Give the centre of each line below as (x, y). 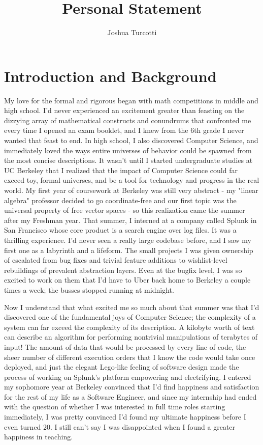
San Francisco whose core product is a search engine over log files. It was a (120, 230)
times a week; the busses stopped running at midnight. (89, 289)
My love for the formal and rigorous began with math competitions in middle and (131, 100)
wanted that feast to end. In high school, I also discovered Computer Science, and (131, 140)
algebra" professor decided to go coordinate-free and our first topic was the (120, 200)
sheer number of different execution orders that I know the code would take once (130, 357)
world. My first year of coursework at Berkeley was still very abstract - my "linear (131, 190)
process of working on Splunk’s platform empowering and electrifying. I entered (128, 377)
